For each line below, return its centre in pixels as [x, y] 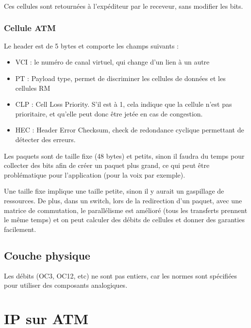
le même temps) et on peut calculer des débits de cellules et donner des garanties [124, 220]
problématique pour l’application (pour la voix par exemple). [95, 174]
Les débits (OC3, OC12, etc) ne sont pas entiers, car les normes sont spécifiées [121, 275]
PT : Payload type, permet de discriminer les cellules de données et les [120, 78]
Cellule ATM [30, 27]
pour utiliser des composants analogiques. [66, 285]
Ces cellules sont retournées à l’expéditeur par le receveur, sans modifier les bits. [124, 6]
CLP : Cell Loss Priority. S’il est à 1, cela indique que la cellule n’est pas [124, 104]
